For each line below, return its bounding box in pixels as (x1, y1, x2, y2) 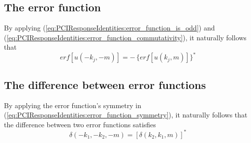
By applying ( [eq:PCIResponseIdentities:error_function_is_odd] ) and (4, 23, 215, 33)
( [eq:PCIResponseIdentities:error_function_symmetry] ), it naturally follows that (4, 110, 248, 120)
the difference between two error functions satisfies (4, 119, 156, 129)
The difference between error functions (4, 77, 206, 92)
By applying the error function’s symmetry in (4, 100, 141, 110)
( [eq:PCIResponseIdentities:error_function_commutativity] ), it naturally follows (4, 32, 247, 42)
